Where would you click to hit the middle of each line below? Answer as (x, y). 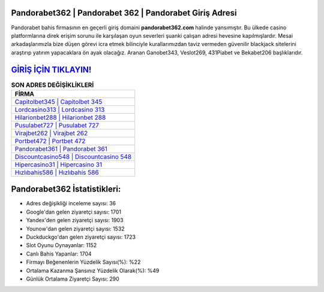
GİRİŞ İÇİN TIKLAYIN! (51, 70)
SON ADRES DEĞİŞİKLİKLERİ (52, 85)
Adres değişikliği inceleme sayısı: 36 (71, 203)
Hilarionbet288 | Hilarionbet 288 (60, 117)
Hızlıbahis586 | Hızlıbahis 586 (57, 172)
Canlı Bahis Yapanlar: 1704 (59, 254)
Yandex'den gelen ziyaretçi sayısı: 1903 (75, 220)
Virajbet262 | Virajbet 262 (51, 133)
